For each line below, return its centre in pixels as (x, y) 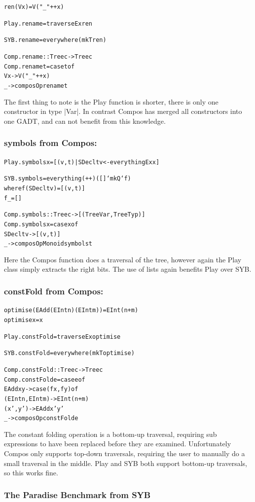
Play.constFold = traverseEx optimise (62, 337)
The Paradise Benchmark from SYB (77, 494)
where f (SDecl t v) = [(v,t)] (45, 188)
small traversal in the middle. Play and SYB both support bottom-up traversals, (126, 463)
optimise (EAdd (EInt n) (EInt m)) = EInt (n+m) (71, 310)
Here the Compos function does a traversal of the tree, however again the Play (123, 259)
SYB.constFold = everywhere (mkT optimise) (69, 353)
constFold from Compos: (54, 291)
